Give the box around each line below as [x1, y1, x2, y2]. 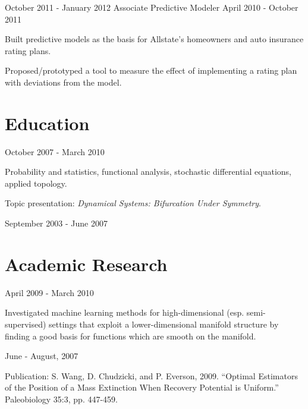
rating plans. [5, 44, 51, 56]
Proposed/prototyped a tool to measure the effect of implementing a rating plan [5, 64, 297, 77]
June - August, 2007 [5, 350, 78, 362]
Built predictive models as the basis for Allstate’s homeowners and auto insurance [5, 33, 304, 45]
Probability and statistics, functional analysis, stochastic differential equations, [5, 165, 291, 178]
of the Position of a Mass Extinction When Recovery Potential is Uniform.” [5, 381, 279, 394]
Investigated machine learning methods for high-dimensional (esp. [5, 306, 244, 319]
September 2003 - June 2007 [5, 217, 108, 229]
